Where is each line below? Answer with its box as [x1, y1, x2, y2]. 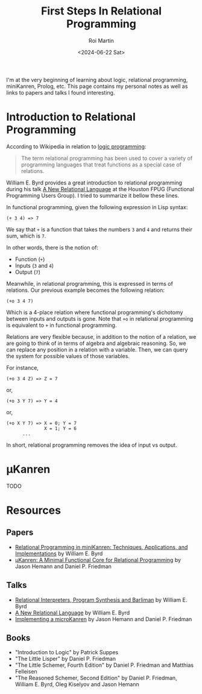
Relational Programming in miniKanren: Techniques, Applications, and [14, 543, 188, 550]
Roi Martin [88, 37, 115, 44]
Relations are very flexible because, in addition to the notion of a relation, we [6, 333, 197, 340]
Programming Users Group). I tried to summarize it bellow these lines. [6, 192, 180, 199]
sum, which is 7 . [6, 232, 46, 239]
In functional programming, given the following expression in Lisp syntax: [6, 203, 188, 210]
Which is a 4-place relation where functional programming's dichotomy [6, 309, 183, 316]
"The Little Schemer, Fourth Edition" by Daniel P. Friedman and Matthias [14, 661, 194, 669]
